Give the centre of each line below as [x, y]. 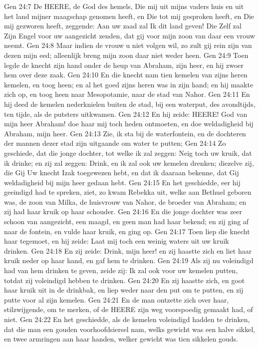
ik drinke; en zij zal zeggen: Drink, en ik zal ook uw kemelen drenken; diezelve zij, [129, 163]
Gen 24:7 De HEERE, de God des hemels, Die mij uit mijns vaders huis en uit [124, 6]
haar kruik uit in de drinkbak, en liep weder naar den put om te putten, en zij [124, 290]
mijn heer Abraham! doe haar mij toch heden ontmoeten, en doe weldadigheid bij [129, 124]
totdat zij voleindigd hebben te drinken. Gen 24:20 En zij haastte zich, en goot [125, 280]
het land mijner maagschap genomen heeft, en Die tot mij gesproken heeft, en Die [129, 16]
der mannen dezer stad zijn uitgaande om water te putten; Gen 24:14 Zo [115, 143]
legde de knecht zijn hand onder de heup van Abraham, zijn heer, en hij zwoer [124, 65]
